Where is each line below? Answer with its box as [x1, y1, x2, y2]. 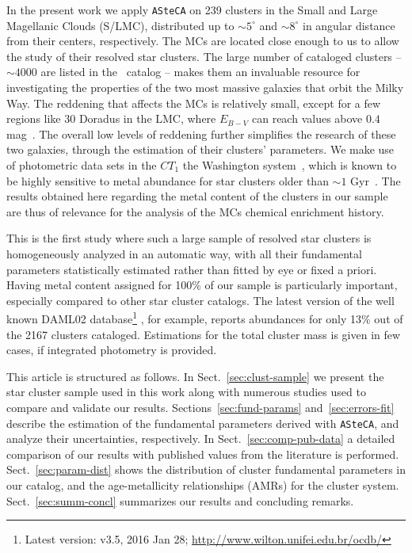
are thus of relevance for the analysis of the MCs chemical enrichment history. [6, 203, 384, 219]
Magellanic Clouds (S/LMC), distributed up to [6, 17, 235, 33]
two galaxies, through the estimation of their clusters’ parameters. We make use [6, 141, 395, 158]
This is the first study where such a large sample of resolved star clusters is [6, 230, 372, 246]
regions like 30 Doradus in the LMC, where [6, 110, 216, 127]
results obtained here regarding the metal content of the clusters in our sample [6, 188, 388, 204]
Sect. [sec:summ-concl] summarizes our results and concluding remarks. [6, 492, 354, 509]
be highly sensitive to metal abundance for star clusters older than [6, 172, 329, 189]
